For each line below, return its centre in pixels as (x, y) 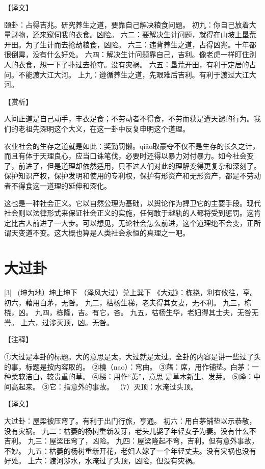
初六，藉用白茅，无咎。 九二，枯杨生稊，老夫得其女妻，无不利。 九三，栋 (128, 302)
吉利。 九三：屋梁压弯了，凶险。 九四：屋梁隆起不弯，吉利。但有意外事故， (131, 441)
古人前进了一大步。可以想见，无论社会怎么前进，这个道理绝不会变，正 (136, 223)
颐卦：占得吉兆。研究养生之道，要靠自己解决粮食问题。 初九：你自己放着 (127, 24)
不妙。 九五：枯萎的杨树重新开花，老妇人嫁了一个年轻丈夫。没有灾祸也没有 (130, 450)
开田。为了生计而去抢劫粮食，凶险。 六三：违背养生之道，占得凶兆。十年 (127, 44)
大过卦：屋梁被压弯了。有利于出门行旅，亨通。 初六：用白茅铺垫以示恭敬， (130, 420)
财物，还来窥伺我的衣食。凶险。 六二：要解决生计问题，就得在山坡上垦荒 (134, 34)
